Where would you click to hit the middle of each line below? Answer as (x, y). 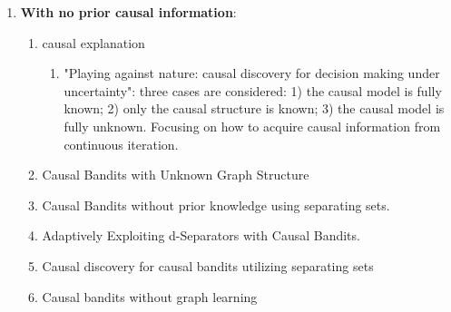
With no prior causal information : (128, 12)
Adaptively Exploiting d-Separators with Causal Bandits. (201, 235)
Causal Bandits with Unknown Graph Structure (176, 175)
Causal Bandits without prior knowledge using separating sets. (216, 205)
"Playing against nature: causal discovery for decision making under (252, 73)
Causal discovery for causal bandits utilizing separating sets (208, 265)
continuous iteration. (121, 144)
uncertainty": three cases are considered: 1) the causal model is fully (253, 90)
